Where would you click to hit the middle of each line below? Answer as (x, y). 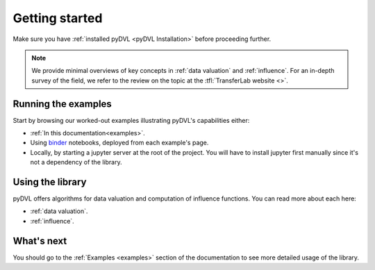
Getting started (58, 18)
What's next (40, 241)
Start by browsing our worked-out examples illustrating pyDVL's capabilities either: (131, 120)
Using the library (50, 182)
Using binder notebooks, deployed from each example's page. (119, 143)
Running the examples (62, 104)
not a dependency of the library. (76, 162)
